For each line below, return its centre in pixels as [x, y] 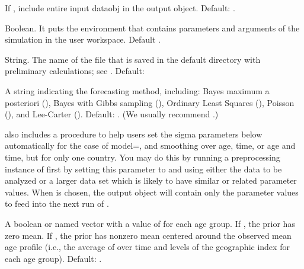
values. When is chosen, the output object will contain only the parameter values [152, 192]
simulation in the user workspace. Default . [83, 39]
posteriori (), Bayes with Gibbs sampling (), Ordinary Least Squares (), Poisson [150, 102]
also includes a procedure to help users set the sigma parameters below [134, 134]
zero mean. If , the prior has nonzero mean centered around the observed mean [148, 235]
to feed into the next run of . [57, 204]
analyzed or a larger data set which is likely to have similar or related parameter [151, 180]
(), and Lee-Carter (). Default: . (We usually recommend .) [112, 114]
